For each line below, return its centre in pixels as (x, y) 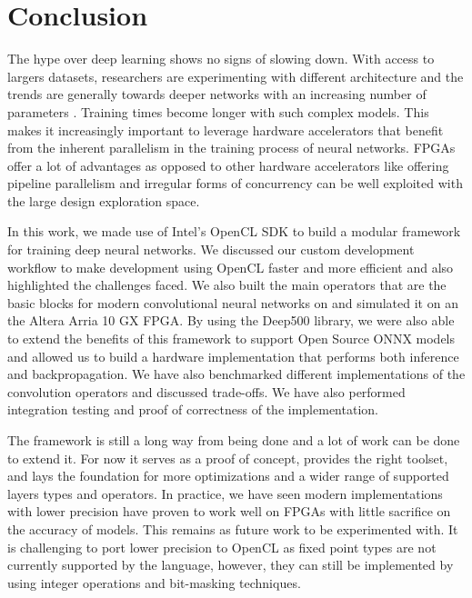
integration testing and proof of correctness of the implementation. (193, 409)
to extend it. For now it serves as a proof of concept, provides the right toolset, (228, 458)
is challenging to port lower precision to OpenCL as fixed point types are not (222, 547)
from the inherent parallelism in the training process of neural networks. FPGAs (231, 148)
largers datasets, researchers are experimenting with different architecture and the (236, 76)
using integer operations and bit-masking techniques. (154, 582)
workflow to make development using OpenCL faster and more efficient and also (231, 267)
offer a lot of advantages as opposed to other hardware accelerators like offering (228, 165)
